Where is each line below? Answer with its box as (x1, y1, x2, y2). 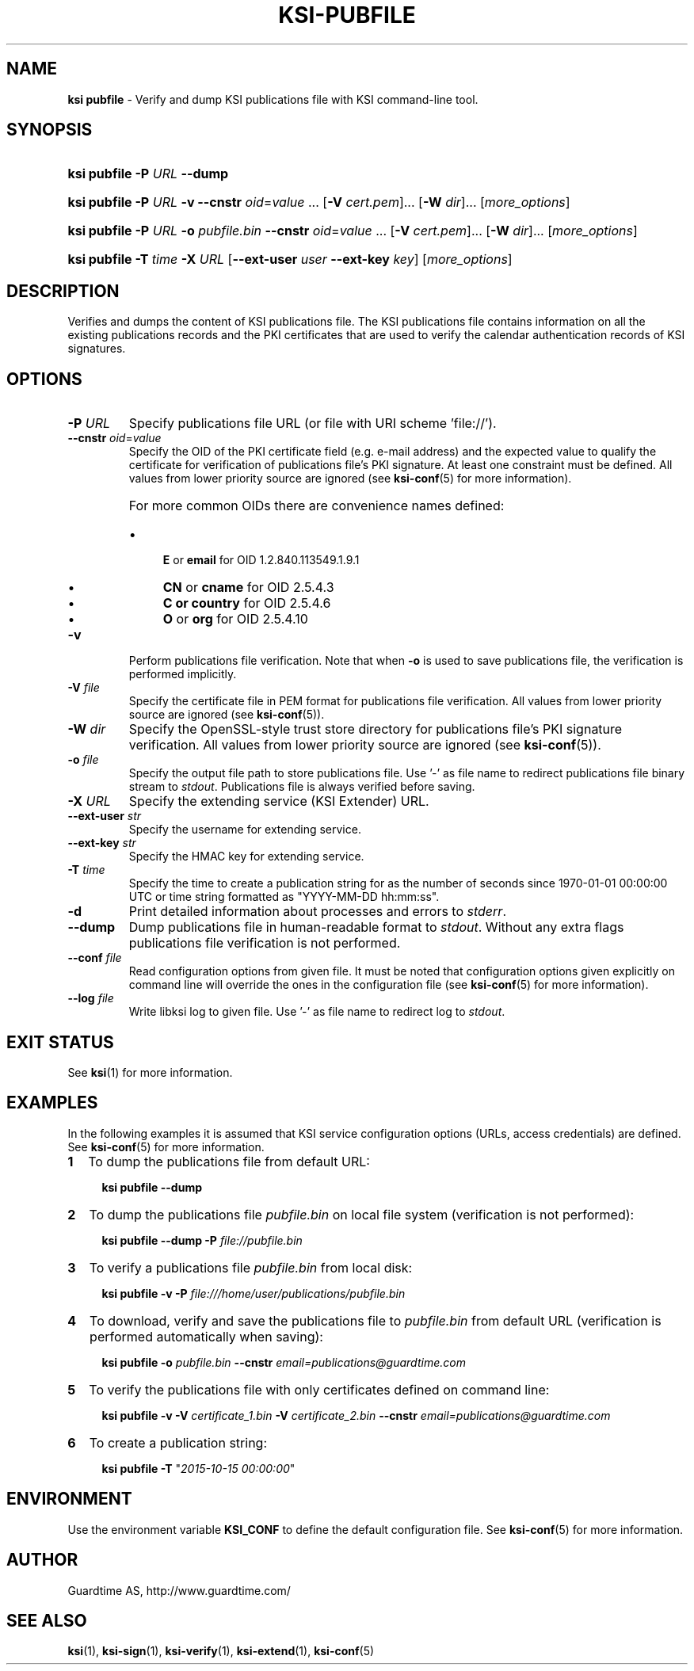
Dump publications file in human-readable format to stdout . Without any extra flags (128, 919, 624, 936)
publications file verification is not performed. (128, 935, 401, 952)
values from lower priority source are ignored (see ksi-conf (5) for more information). (128, 471, 572, 486)
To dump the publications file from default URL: (88, 1153, 370, 1169)
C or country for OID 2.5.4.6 (162, 595, 331, 612)
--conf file (67, 951, 122, 965)
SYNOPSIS (6, 120, 93, 140)
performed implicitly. (128, 667, 237, 681)
